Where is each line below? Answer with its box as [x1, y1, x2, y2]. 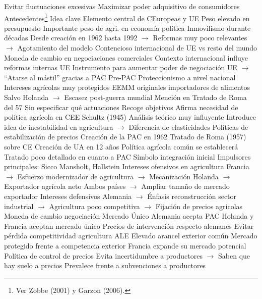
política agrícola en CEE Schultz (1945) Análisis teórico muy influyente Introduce [4, 112, 256, 122]
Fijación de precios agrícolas [155, 201, 243, 211]
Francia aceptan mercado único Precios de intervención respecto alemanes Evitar [4, 220, 254, 231]
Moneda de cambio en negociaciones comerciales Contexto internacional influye [4, 52, 248, 63]
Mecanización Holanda [149, 171, 219, 181]
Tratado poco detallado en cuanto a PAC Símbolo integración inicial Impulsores [4, 151, 251, 162]
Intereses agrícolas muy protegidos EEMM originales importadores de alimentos [4, 82, 250, 92]
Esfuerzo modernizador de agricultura [17, 171, 134, 181]
